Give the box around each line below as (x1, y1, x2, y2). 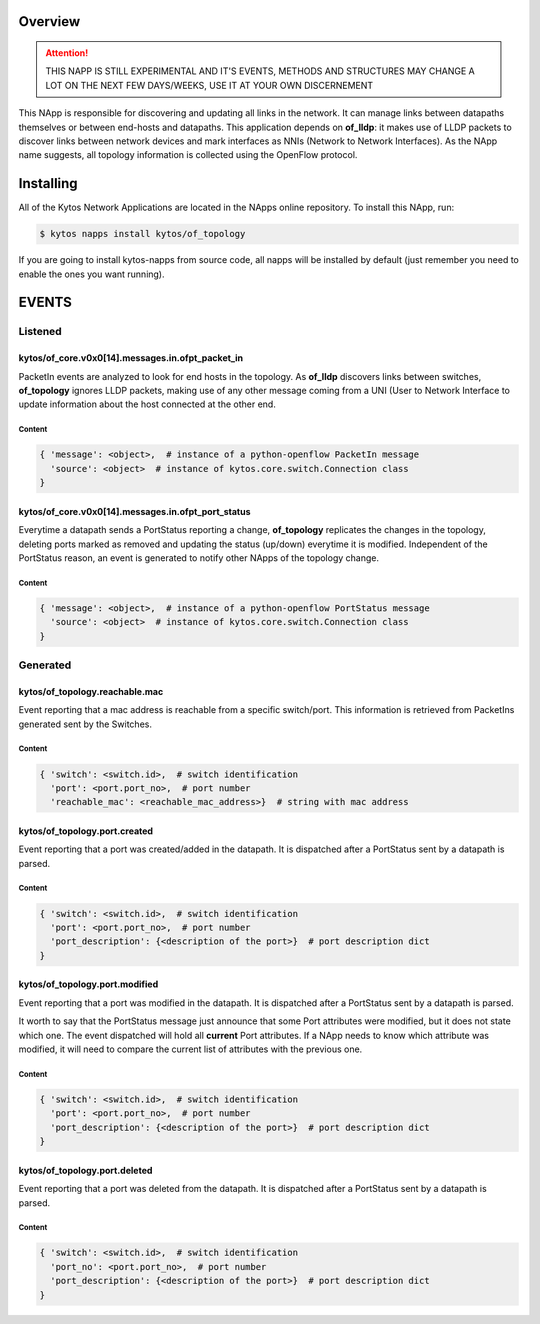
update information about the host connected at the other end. (18, 398, 277, 410)
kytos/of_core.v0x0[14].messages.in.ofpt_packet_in (18, 352, 244, 364)
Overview (18, 13, 81, 30)
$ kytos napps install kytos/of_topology (39, 228, 246, 240)
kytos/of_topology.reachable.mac (18, 685, 164, 697)
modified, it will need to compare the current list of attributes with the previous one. (18, 1043, 363, 1055)
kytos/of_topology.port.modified (18, 978, 159, 990)
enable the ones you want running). (18, 268, 165, 280)
